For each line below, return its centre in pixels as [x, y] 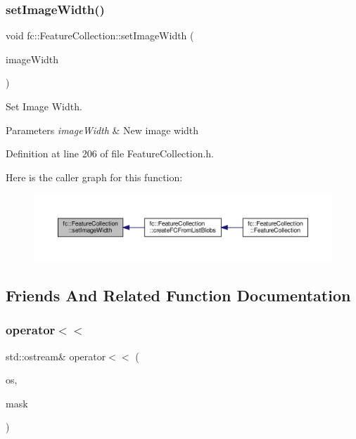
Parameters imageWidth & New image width [102, 130]
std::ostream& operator [56, 356]
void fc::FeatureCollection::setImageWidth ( [100, 35]
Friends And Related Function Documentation [178, 295]
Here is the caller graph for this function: [94, 177]
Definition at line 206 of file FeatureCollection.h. [110, 153]
